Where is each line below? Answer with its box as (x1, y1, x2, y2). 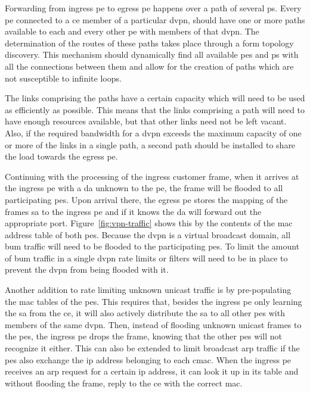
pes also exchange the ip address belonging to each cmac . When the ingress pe (5, 353, 292, 366)
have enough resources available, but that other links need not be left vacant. (5, 115, 287, 127)
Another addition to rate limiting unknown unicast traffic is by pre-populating (5, 283, 292, 296)
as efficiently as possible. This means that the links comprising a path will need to (5, 103, 305, 116)
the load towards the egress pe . (5, 150, 118, 163)
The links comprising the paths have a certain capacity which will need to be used (5, 92, 305, 104)
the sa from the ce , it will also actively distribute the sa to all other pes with (5, 307, 285, 319)
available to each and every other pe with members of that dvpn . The (5, 25, 259, 38)
